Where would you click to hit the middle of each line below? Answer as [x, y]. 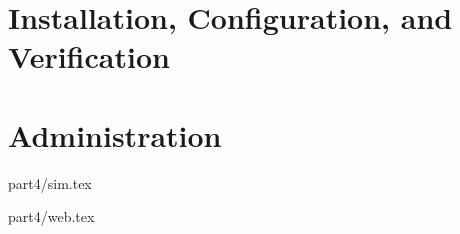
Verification [89, 56]
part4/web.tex [51, 216]
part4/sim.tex [50, 182]
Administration [115, 134]
